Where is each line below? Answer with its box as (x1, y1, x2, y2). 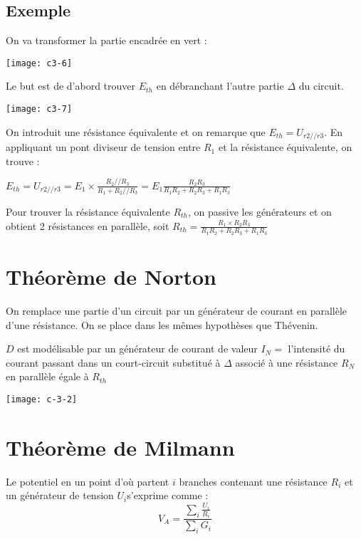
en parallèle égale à (6, 369, 89, 384)
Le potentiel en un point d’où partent (6, 473, 169, 488)
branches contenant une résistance (179, 473, 328, 488)
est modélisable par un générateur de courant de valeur (17, 341, 258, 356)
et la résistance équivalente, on (218, 140, 352, 155)
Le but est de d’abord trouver (6, 78, 136, 93)
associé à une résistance (235, 355, 338, 370)
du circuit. (298, 78, 344, 93)
